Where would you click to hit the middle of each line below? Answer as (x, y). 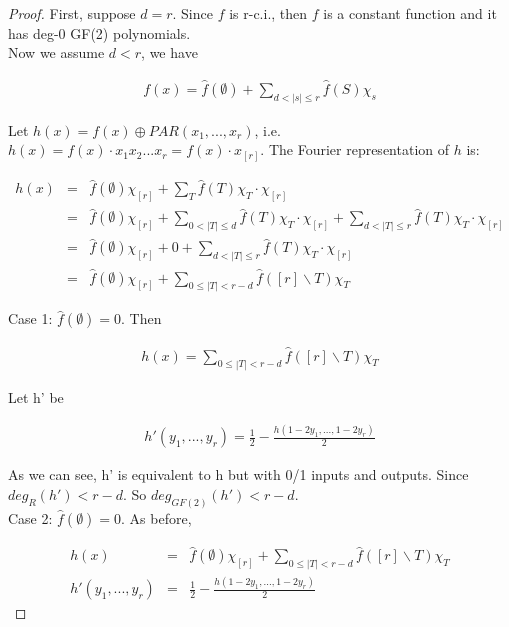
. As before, (156, 517)
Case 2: (30, 517)
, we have (169, 52)
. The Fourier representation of (355, 149)
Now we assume (56, 52)
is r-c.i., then (268, 13)
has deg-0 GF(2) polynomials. (99, 32)
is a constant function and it (410, 13)
